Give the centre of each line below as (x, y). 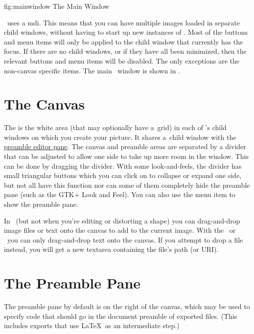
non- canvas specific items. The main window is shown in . (92, 70)
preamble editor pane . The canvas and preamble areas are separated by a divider (125, 146)
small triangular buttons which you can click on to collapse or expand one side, (123, 175)
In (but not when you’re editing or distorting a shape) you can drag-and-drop (122, 220)
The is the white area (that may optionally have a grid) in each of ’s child (115, 127)
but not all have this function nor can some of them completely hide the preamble (127, 185)
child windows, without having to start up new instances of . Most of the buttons (126, 32)
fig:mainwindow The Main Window (57, 6)
